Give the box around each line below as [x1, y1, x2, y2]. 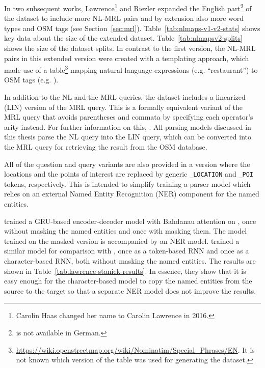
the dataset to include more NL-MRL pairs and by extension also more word [4, 13, 244, 23]
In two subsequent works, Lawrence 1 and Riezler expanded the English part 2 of [4, 2, 252, 13]
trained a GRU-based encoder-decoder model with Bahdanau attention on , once [4, 215, 256, 226]
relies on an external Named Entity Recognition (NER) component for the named [4, 188, 259, 199]
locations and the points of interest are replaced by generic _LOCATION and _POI [4, 168, 253, 179]
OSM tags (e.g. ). [4, 74, 59, 85]
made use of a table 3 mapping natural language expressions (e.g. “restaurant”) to [4, 63, 258, 75]
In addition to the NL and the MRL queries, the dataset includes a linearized [4, 92, 246, 102]
